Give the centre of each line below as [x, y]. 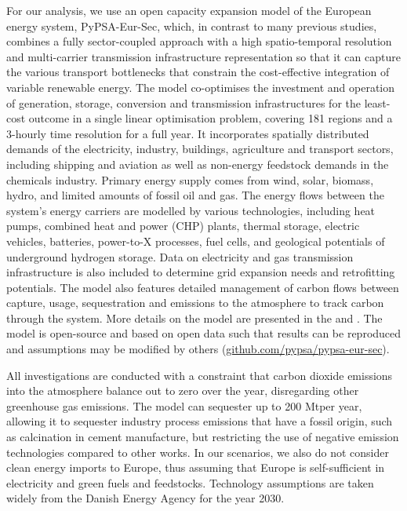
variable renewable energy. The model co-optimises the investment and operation [201, 87]
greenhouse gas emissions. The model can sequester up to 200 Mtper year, [184, 405]
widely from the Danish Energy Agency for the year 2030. [145, 498]
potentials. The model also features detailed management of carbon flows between [203, 287]
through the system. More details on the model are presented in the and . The [194, 318]
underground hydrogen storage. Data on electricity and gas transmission [180, 256]
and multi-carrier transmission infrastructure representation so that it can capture [203, 56]
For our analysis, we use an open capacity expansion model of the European [189, 10]
